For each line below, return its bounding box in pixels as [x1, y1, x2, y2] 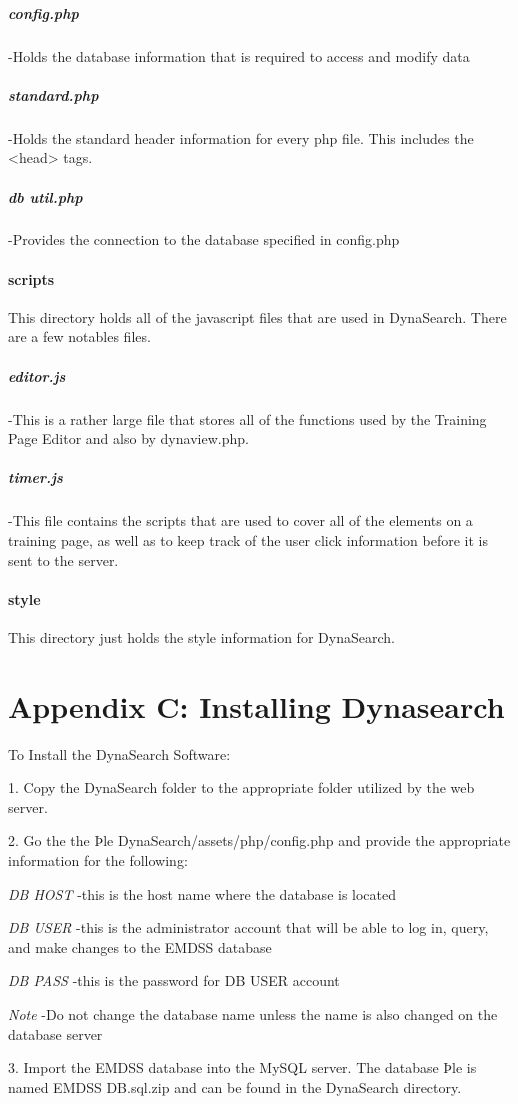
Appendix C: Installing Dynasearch [8, 685, 505, 726]
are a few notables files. [8, 326, 151, 347]
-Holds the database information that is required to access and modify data [8, 45, 470, 66]
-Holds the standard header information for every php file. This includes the [8, 127, 474, 148]
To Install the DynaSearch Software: [8, 743, 231, 764]
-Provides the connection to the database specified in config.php [8, 229, 400, 250]
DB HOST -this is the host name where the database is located [8, 883, 397, 904]
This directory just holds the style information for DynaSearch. [8, 626, 395, 647]
